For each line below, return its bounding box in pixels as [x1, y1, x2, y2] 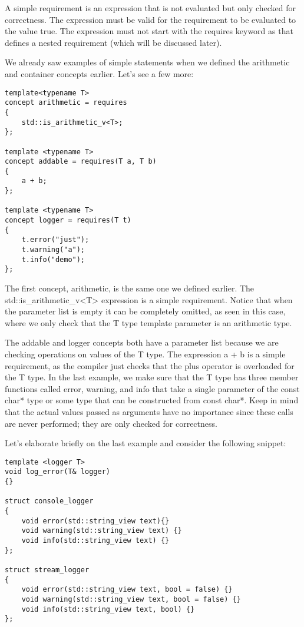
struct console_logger [5, 497, 94, 506]
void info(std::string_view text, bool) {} [21, 605, 195, 613]
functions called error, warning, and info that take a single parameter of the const [5, 382, 300, 394]
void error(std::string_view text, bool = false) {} [21, 585, 233, 594]
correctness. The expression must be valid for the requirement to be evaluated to [5, 13, 296, 25]
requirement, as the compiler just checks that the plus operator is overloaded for [5, 359, 295, 371]
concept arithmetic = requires [5, 98, 127, 107]
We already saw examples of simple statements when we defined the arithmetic [5, 56, 290, 68]
